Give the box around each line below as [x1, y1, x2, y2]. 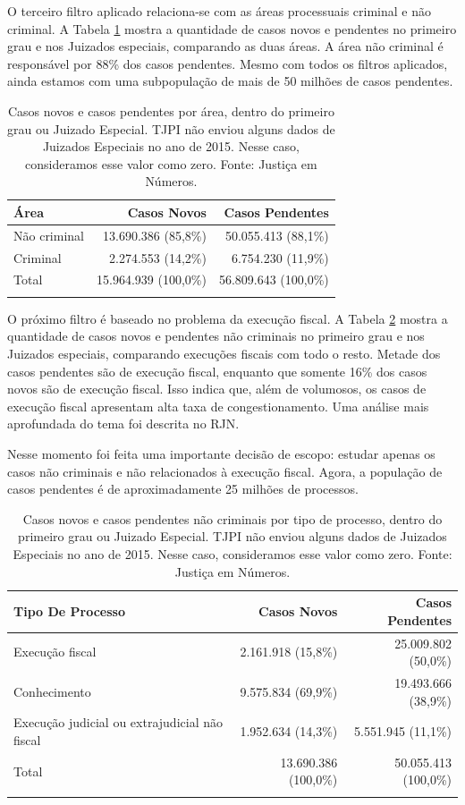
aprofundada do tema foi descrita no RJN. [7, 414, 240, 433]
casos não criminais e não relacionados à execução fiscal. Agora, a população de [7, 462, 443, 480]
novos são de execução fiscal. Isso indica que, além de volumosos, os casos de [7, 379, 427, 398]
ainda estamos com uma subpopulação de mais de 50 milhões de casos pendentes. [7, 72, 453, 90]
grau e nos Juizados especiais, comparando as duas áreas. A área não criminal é [7, 37, 444, 55]
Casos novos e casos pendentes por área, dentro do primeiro [7, 101, 334, 120]
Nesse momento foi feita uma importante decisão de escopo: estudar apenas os [7, 444, 435, 462]
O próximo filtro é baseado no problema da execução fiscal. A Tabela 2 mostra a [7, 309, 448, 327]
